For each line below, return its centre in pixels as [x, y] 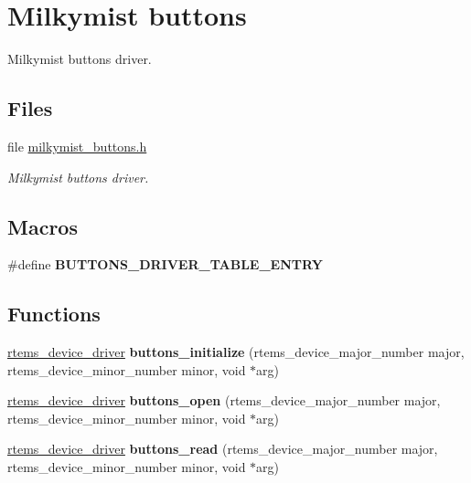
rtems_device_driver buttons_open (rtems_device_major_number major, [224, 400]
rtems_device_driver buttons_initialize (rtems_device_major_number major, [236, 352]
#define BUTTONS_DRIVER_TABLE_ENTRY [165, 264]
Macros [43, 226]
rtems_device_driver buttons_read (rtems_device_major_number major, [223, 449]
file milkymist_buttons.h [77, 146]
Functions [54, 314]
